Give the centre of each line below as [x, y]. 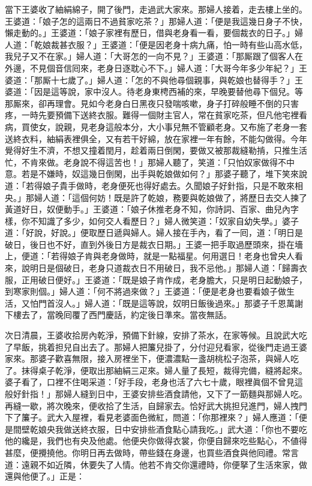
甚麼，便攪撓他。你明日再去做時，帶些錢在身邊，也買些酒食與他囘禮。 [143, 452]
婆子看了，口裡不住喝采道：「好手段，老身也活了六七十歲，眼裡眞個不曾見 [150, 382]
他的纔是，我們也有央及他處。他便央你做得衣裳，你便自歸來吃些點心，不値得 [156, 441]
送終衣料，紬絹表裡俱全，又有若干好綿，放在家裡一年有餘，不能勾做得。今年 [156, 138]
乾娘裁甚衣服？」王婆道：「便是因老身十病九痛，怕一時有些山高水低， [170, 44]
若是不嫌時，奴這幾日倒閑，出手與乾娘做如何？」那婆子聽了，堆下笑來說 [164, 174]
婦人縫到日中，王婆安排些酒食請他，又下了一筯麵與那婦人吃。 [185, 394]
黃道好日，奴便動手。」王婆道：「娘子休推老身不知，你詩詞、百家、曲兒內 [148, 209]
